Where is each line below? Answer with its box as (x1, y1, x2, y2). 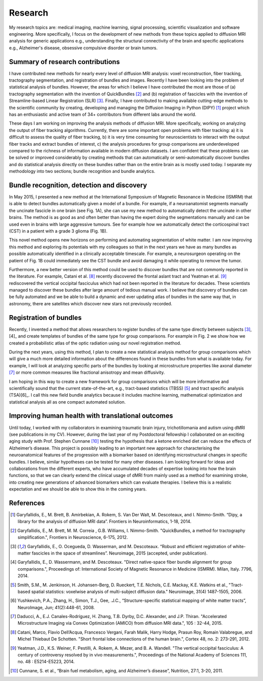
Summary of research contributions (9, 58, 120, 66)
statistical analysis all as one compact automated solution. (9, 399, 126, 405)
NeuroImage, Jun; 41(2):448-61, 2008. (18, 604, 95, 610)
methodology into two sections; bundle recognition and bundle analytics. (9, 169, 155, 174)
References (9, 499, 45, 507)
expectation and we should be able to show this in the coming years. (9, 486, 147, 492)
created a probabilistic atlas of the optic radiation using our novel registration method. (9, 340, 181, 346)
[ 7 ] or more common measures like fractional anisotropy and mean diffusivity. (9, 369, 165, 376)
